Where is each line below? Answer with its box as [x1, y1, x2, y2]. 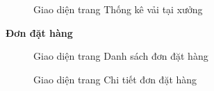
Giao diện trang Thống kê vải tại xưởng [33, 2, 203, 16]
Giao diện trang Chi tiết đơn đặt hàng [33, 72, 197, 86]
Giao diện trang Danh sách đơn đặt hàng [33, 49, 208, 63]
